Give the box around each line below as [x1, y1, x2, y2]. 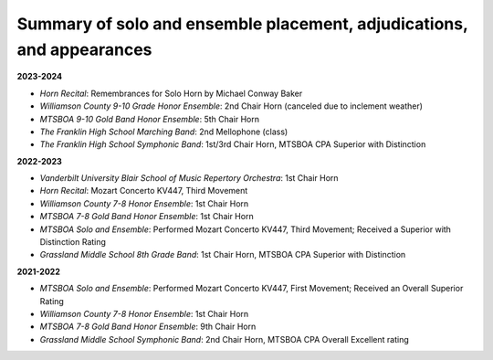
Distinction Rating [39, 237, 107, 248]
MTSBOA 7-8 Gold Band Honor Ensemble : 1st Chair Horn [39, 211, 255, 222]
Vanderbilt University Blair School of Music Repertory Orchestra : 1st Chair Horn [39, 173, 339, 184]
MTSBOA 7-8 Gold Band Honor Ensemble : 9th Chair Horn [39, 321, 257, 333]
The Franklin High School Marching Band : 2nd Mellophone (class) [39, 126, 288, 137]
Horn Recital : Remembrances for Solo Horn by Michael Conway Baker [39, 88, 303, 99]
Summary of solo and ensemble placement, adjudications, [16, 14, 468, 34]
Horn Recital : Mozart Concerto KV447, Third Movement [39, 185, 248, 196]
